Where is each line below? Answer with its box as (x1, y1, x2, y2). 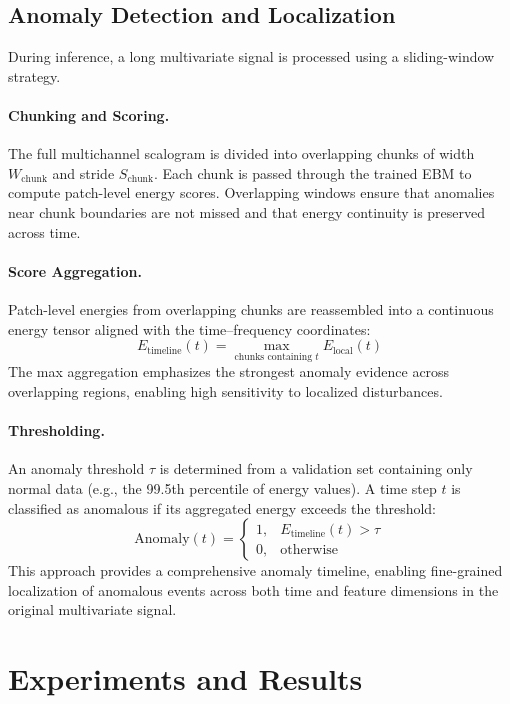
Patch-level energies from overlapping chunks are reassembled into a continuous (8, 298, 494, 319)
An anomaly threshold (8, 458, 145, 479)
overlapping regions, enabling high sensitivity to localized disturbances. (8, 380, 443, 401)
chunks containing (234, 351, 313, 362)
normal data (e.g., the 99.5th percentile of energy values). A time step (8, 477, 437, 498)
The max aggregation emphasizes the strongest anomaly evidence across (8, 361, 450, 382)
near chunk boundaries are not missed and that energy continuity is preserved (8, 201, 486, 222)
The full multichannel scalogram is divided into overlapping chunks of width (8, 143, 475, 164)
